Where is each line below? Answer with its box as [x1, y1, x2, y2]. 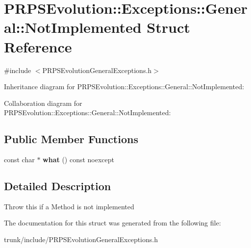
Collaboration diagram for [4, 98, 82, 108]
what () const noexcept [43, 154, 115, 165]
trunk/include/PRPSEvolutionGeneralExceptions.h [4, 234, 158, 245]
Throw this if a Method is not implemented [4, 201, 134, 211]
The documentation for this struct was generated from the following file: [4, 218, 221, 228]
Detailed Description [4, 178, 111, 194]
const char [4, 154, 35, 165]
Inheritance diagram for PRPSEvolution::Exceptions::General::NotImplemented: [4, 81, 244, 92]
